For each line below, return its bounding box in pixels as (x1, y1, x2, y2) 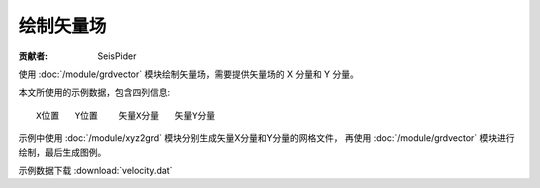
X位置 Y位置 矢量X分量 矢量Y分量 (36, 110, 216, 121)
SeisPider (97, 50, 137, 62)
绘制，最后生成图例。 (18, 146, 107, 158)
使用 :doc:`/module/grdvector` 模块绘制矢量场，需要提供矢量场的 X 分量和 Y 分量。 (18, 68, 360, 80)
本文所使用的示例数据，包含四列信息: (18, 86, 171, 99)
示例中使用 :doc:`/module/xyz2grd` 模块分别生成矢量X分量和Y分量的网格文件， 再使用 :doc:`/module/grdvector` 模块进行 (18, 132, 515, 144)
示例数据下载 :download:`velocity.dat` (18, 164, 173, 176)
